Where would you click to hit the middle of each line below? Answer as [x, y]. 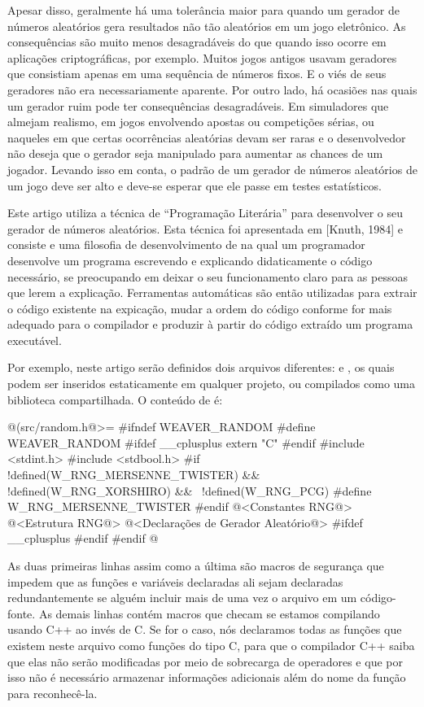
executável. [35, 340]
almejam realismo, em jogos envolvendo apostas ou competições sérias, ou [191, 122]
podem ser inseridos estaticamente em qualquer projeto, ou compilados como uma [212, 384]
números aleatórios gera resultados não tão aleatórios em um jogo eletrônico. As [207, 26]
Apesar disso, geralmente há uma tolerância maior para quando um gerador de [203, 10]
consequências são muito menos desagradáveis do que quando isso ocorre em [197, 42]
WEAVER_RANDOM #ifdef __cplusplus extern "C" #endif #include [186, 442]
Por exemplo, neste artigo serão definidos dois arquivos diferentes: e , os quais [201, 367]
